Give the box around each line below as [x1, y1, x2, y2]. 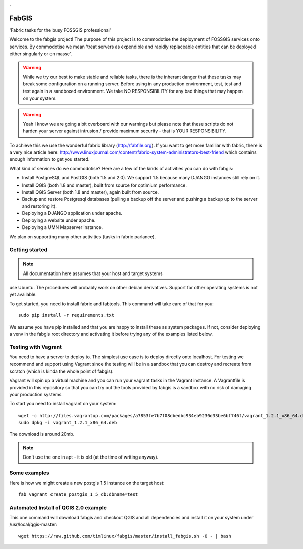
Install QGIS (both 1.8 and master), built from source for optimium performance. [22, 182, 187, 188]
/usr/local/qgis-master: [9, 521, 58, 528]
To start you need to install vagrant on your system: [9, 401, 117, 407]
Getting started [9, 246, 48, 253]
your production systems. [9, 392, 63, 398]
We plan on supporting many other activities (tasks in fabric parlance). [9, 234, 156, 240]
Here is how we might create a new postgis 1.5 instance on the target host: [9, 480, 165, 486]
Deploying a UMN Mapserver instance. [22, 224, 103, 230]
